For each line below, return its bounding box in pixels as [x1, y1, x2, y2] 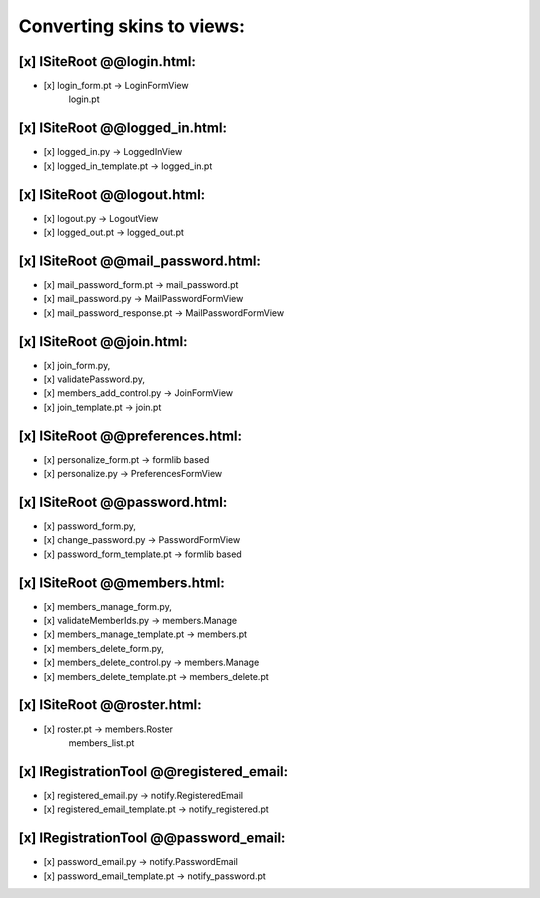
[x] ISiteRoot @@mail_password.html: [18, 252, 262, 269]
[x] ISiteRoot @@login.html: [18, 53, 197, 70]
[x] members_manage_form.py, [43, 600, 172, 612]
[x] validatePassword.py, [43, 373, 145, 385]
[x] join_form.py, [43, 359, 111, 371]
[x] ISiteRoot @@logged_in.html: [18, 120, 227, 137]
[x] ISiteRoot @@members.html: [18, 574, 225, 591]
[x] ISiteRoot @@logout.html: [18, 186, 206, 203]
